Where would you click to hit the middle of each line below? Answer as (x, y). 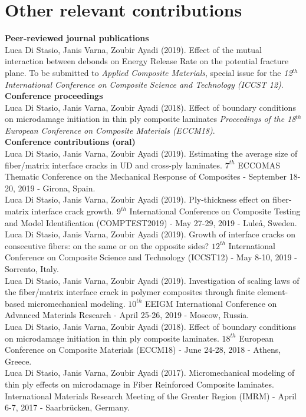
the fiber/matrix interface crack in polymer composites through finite (130, 292)
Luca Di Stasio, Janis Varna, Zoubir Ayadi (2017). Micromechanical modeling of (150, 373)
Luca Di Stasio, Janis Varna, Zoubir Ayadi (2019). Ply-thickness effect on (137, 199)
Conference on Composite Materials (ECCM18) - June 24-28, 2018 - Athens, (143, 350)
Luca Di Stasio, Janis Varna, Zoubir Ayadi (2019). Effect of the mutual (133, 49)
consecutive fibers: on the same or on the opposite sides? (107, 245)
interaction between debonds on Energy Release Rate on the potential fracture (147, 61)
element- (273, 292)
